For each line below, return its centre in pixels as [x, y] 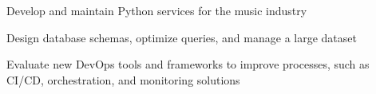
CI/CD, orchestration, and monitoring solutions [123, 79]
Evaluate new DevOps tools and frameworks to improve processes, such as [188, 64]
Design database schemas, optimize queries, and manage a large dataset [182, 37]
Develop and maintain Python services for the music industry [157, 10]
